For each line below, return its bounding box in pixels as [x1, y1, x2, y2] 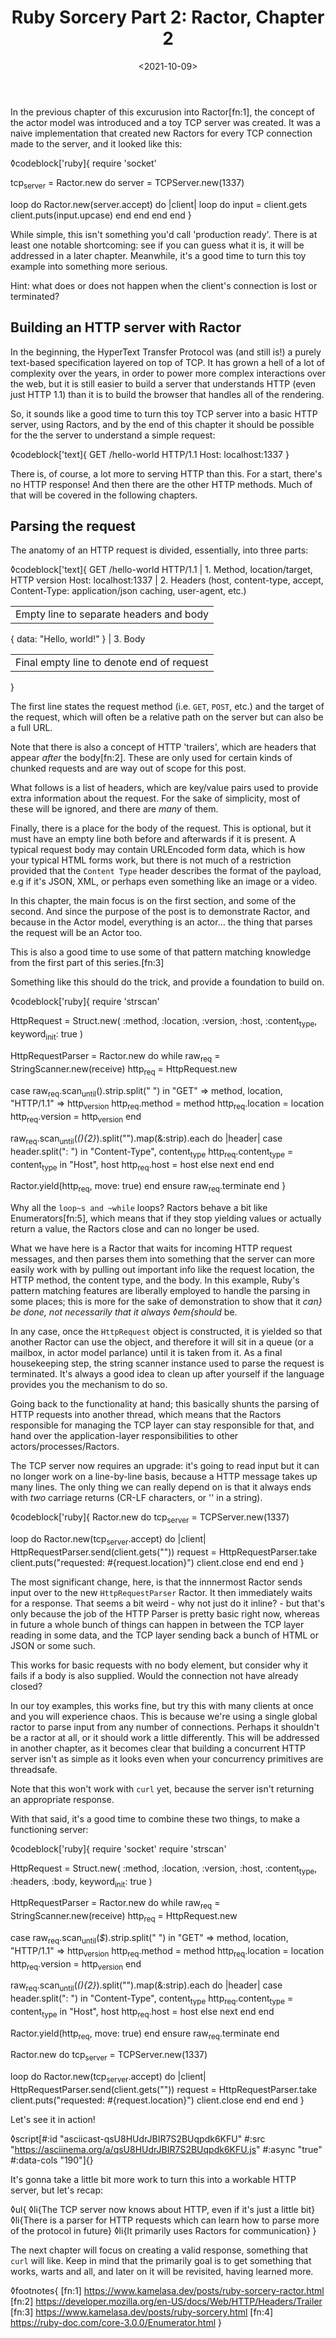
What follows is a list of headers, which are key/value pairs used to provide [10, 782, 319, 794]
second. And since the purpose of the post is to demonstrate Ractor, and [10, 906, 310, 918]
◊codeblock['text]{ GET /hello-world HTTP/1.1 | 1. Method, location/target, [10, 564, 313, 576]
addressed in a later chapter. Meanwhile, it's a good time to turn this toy [10, 249, 307, 261]
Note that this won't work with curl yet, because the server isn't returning [10, 1782, 315, 1795]
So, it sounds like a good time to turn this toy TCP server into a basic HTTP [10, 407, 318, 420]
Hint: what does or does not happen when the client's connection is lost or [10, 279, 318, 291]
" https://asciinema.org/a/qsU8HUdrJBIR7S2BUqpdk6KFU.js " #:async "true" [10, 2144, 323, 2156]
